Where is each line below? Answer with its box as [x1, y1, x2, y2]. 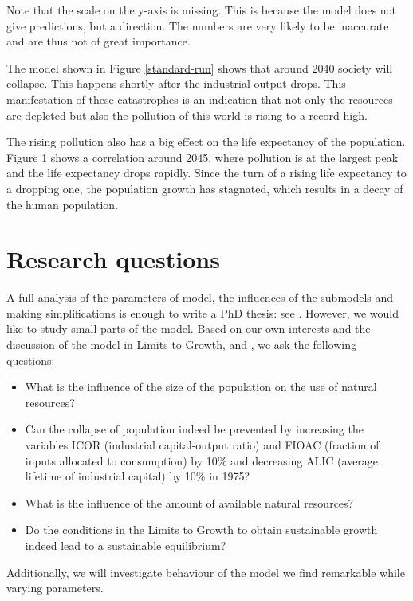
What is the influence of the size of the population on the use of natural [25, 378, 377, 395]
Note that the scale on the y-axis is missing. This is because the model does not [6, 2, 397, 18]
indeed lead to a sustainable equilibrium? [25, 536, 226, 553]
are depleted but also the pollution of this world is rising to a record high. [6, 106, 368, 123]
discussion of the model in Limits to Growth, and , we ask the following [6, 336, 356, 353]
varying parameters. [6, 579, 104, 596]
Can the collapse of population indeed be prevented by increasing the [25, 421, 364, 437]
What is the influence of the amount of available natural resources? [25, 494, 354, 511]
